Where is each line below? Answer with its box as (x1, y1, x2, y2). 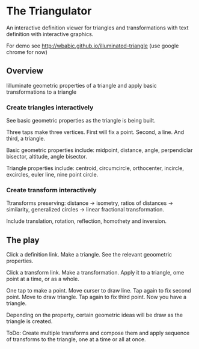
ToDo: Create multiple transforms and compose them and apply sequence (6, 329, 190, 337)
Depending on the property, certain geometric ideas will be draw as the (6, 311, 183, 319)
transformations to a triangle (6, 88, 77, 96)
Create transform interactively (6, 186, 97, 194)
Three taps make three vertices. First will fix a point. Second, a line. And (6, 129, 185, 136)
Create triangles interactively (6, 103, 94, 112)
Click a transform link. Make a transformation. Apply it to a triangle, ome (6, 269, 185, 276)
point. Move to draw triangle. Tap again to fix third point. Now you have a (6, 293, 187, 301)
